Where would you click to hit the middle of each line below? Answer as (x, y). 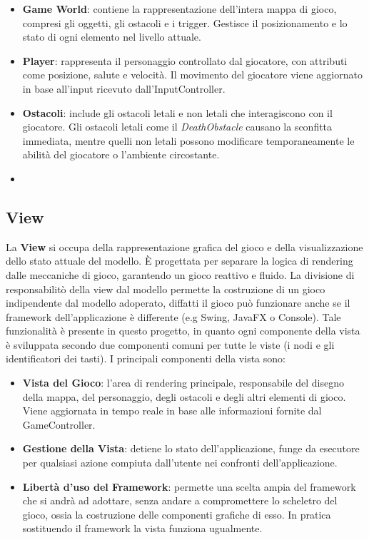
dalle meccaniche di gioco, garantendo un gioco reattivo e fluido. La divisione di (180, 274)
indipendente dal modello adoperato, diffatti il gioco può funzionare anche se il (178, 303)
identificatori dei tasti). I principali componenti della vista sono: (146, 358)
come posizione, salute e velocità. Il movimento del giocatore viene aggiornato (192, 75)
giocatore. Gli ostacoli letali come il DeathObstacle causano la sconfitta (177, 127)
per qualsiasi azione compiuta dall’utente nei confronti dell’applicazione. (180, 463)
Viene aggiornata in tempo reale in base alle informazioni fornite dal (172, 411)
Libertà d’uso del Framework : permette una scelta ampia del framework (189, 486)
